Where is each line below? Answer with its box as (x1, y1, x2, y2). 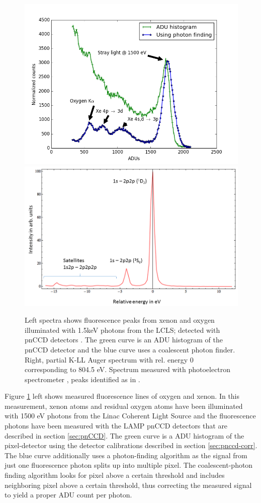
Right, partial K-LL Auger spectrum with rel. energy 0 (25, 354, 194, 365)
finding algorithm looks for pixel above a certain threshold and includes (5, 470, 225, 480)
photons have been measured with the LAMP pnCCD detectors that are (5, 420, 228, 431)
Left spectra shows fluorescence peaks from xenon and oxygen (25, 315, 215, 325)
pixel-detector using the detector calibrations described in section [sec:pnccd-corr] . (5, 440, 257, 451)
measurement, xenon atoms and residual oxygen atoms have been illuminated (5, 400, 243, 411)
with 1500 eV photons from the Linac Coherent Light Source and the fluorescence (5, 410, 256, 421)
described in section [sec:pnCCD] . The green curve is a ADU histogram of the (5, 430, 244, 441)
